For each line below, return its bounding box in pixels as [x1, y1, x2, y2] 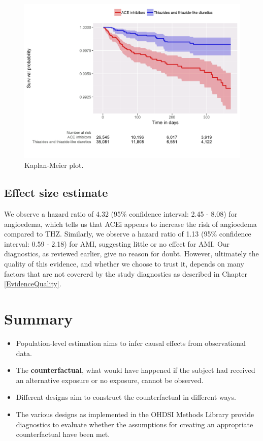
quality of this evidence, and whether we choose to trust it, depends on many [4, 258, 244, 269]
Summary [4, 308, 73, 329]
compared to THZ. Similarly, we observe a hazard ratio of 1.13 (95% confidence [4, 228, 251, 239]
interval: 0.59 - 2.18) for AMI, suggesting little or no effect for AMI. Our [4, 238, 230, 249]
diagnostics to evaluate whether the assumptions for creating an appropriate [16, 419, 253, 429]
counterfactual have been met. [16, 429, 110, 439]
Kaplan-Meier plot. [24, 160, 84, 170]
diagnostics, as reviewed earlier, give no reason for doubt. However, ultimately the [4, 248, 259, 259]
